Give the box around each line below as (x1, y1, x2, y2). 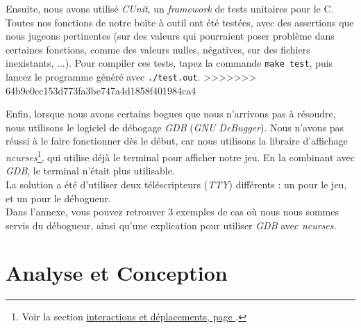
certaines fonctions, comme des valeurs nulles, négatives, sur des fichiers (6, 42, 310, 56)
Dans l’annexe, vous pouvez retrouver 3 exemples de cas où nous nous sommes (6, 204, 339, 219)
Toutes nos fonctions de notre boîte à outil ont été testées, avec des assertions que (6, 15, 354, 29)
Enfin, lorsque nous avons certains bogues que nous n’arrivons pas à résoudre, (6, 106, 336, 121)
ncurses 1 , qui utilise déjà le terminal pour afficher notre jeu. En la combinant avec (6, 148, 355, 164)
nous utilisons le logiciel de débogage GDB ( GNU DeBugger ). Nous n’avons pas (6, 120, 344, 134)
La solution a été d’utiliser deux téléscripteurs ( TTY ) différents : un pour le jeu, (6, 177, 347, 191)
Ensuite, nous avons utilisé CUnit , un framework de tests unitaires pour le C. (6, 1, 334, 15)
